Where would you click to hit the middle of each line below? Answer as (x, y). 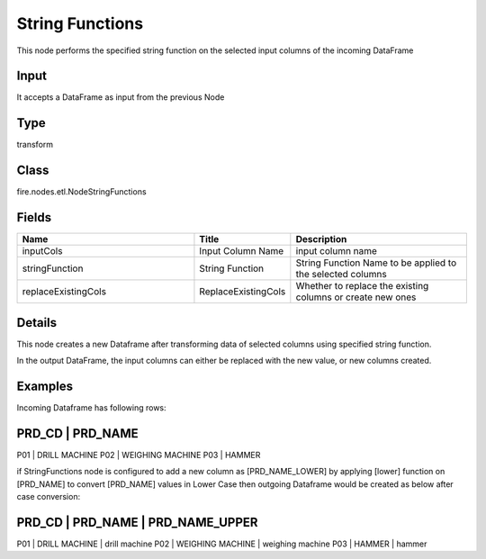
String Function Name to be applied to (376, 263)
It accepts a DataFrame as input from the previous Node (121, 97)
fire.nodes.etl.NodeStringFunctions (82, 192)
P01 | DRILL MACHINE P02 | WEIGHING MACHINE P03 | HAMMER (139, 455)
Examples (45, 386)
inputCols (42, 251)
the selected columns (341, 275)
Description (321, 239)
